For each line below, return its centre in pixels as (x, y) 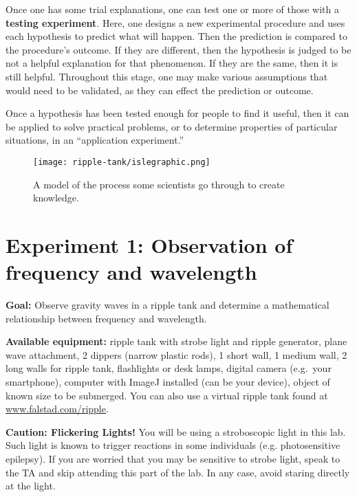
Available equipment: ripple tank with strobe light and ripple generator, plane (176, 341)
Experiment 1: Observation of (149, 244)
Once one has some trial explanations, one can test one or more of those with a (173, 9)
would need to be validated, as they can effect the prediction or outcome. (160, 90)
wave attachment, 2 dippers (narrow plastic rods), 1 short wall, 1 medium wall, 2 (176, 354)
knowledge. (56, 198)
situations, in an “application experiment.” (95, 140)
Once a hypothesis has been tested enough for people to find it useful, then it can (177, 113)
